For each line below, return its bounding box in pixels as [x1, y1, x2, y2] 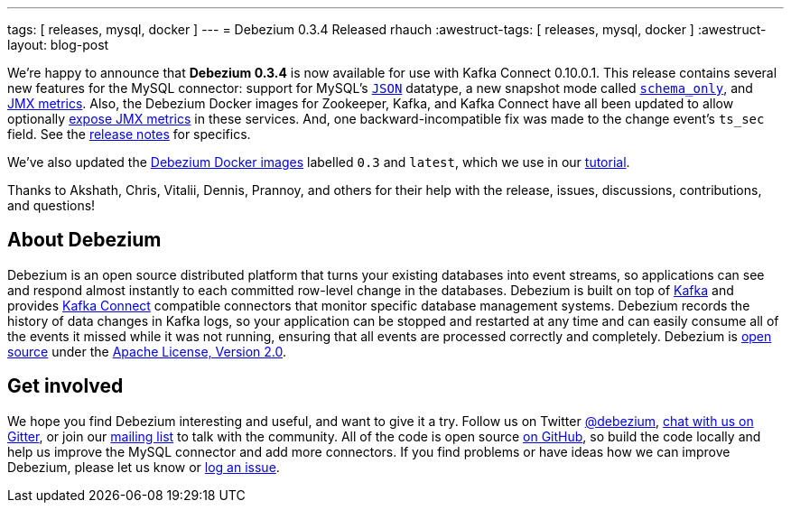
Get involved [7, 375, 124, 398]
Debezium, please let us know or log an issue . [7, 459, 280, 475]
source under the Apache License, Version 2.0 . [7, 343, 287, 359]
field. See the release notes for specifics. [7, 126, 251, 142]
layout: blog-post [7, 37, 109, 52]
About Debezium [7, 228, 162, 252]
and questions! [7, 198, 96, 213]
